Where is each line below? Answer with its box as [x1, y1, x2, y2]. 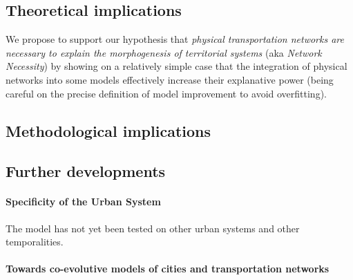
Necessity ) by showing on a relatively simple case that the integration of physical [6, 59, 347, 73]
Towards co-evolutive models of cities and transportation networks [6, 261, 330, 276]
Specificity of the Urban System [6, 194, 161, 209]
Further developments [6, 160, 166, 182]
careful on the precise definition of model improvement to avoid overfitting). [6, 86, 327, 100]
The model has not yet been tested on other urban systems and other [6, 221, 300, 235]
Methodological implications [6, 120, 211, 141]
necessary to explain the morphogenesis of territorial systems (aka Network [6, 45, 322, 59]
